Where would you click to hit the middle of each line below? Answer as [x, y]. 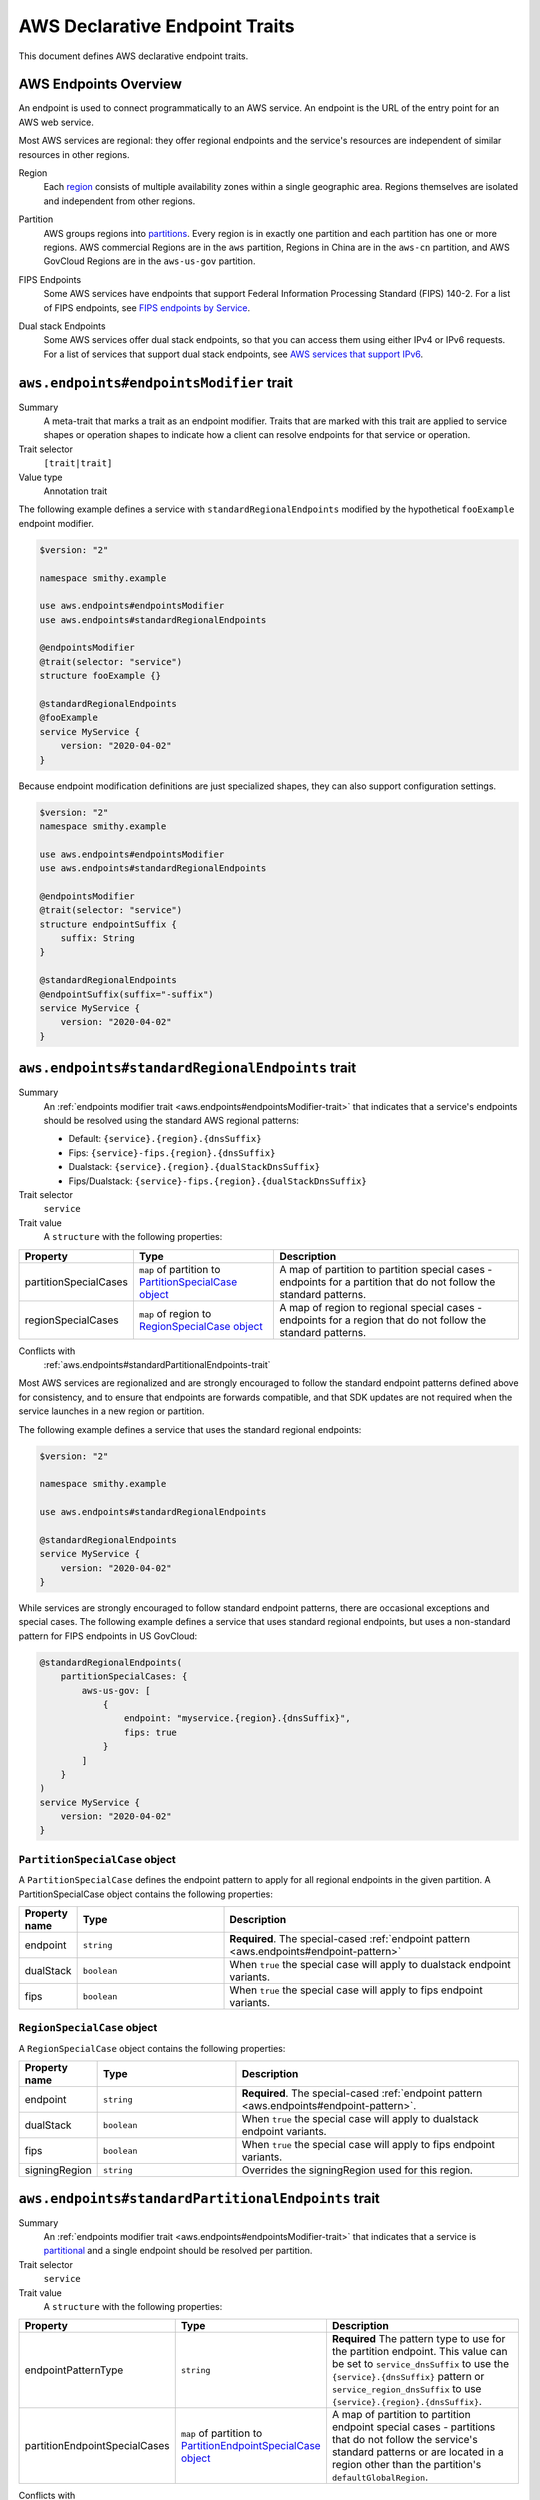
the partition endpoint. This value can [419, 2352]
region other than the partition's [406, 2465]
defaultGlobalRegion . [380, 2477]
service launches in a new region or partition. [111, 1411]
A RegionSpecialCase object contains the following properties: [152, 2048]
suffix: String [97, 938]
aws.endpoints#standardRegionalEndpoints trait [187, 1068]
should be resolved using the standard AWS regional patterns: [171, 1121]
